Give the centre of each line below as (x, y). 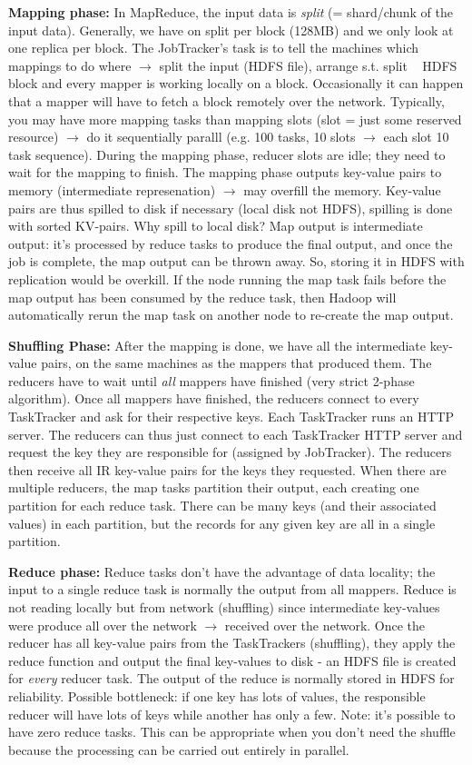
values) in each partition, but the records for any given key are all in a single (222, 523)
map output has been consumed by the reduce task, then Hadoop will (202, 297)
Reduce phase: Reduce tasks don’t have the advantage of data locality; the (222, 571)
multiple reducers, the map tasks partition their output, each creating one (214, 487)
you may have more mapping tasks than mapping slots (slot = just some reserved (235, 119)
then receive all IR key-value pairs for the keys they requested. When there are (227, 469)
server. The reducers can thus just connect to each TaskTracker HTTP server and (236, 434)
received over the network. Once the (325, 625)
